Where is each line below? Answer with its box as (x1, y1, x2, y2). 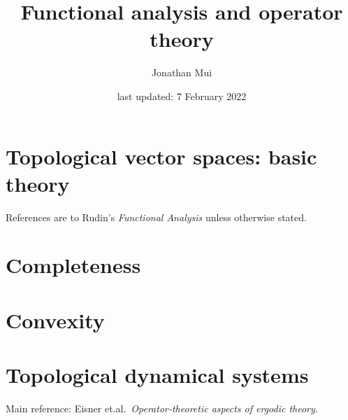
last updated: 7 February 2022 (117, 88, 247, 103)
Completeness (6, 251, 141, 279)
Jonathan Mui (151, 65, 212, 80)
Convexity (6, 305, 105, 334)
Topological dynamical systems (6, 360, 309, 389)
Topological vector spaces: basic (6, 141, 317, 170)
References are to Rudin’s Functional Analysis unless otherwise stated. (6, 209, 307, 224)
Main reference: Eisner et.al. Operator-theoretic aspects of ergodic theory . (6, 401, 318, 416)
